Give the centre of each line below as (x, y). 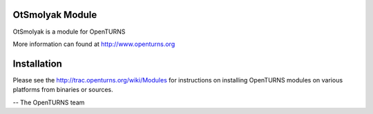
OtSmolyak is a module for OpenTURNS (69, 32)
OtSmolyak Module (55, 15)
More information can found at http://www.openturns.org (94, 44)
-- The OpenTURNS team (49, 102)
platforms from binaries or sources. (63, 90)
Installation (37, 64)
